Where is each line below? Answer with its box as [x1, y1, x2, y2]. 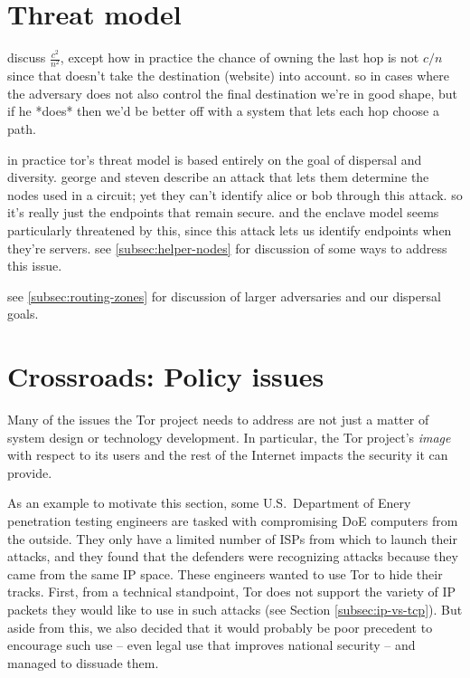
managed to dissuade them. [7, 653, 159, 672]
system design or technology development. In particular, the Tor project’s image [7, 427, 451, 446]
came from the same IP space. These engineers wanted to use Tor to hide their [7, 564, 443, 583]
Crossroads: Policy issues [7, 358, 324, 395]
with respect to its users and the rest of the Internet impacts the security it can [7, 445, 448, 464]
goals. [7, 304, 39, 323]
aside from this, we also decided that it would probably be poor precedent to [7, 617, 433, 636]
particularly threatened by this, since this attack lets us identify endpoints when [7, 221, 452, 240]
